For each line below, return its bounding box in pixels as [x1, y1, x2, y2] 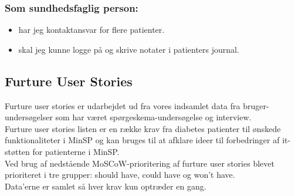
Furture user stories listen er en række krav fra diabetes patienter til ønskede [5, 122, 281, 134]
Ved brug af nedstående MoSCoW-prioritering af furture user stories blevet [5, 157, 274, 169]
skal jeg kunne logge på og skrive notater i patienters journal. [18, 43, 239, 55]
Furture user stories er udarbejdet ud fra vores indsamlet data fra [5, 99, 240, 111]
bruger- [243, 99, 269, 111]
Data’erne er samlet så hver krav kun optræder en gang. [5, 180, 206, 192]
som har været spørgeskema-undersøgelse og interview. [55, 111, 252, 123]
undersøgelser [5, 111, 53, 123]
